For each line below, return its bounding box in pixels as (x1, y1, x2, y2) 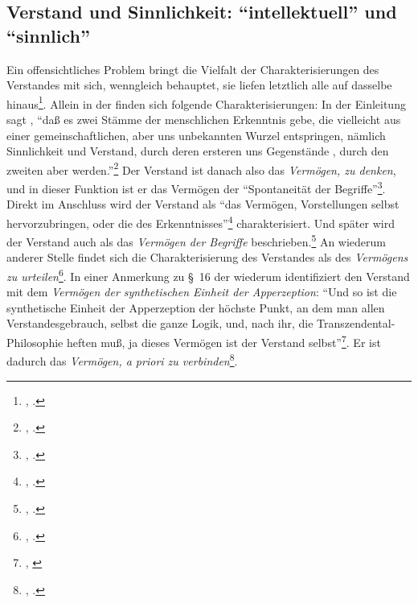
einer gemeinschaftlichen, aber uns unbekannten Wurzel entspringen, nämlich (6, 126, 386, 143)
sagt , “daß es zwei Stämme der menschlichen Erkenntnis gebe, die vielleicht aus (6, 111, 401, 128)
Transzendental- (317, 315, 395, 332)
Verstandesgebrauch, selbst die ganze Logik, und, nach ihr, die (6, 315, 313, 332)
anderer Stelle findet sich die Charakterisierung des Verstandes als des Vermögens (6, 249, 408, 266)
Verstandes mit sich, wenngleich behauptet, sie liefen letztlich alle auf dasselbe (6, 76, 392, 93)
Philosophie (6, 333, 64, 350)
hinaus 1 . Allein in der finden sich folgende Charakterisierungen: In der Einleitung (6, 93, 406, 112)
